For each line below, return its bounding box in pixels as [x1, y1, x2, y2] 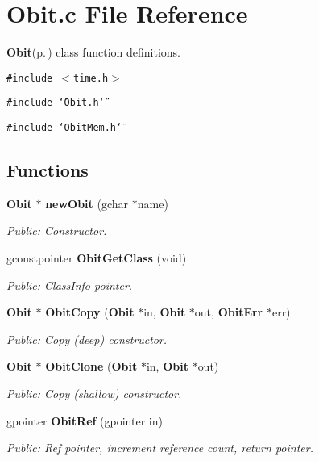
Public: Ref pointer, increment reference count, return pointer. [6, 439, 313, 456]
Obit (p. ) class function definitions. [6, 44, 180, 61]
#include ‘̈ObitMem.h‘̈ [6, 122, 122, 134]
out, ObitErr [194, 304, 263, 321]
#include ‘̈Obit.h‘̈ [6, 97, 105, 109]
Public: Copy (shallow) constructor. [6, 385, 182, 402]
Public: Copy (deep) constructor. [6, 330, 168, 347]
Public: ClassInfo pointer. [6, 276, 133, 293]
